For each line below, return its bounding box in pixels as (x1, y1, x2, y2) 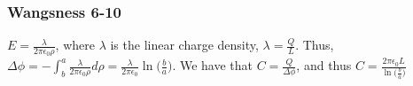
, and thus (296, 56, 352, 74)
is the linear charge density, (110, 35, 259, 54)
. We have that (172, 56, 253, 74)
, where (55, 35, 95, 54)
